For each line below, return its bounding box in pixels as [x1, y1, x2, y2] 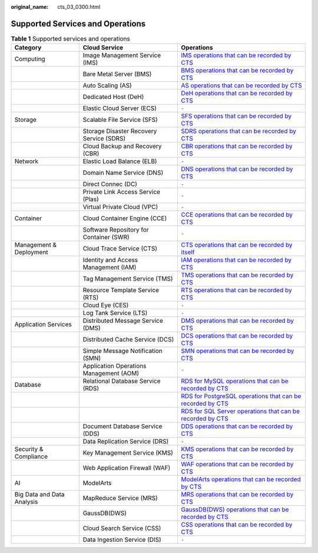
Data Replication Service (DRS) [82, 438, 169, 446]
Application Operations [82, 362, 147, 370]
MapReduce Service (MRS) [82, 494, 158, 502]
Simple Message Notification [82, 347, 163, 355]
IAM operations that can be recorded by [181, 256, 291, 264]
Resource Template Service [82, 286, 159, 294]
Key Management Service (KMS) [82, 449, 174, 457]
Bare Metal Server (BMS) [82, 70, 152, 78]
